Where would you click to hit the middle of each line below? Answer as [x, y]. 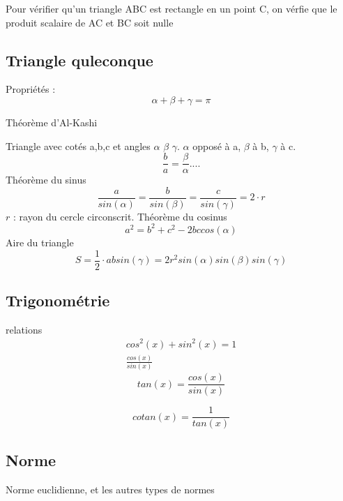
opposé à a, [217, 145]
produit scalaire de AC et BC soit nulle [90, 22]
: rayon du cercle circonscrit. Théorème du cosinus [120, 216]
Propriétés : [31, 89]
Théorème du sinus [46, 180]
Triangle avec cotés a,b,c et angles [78, 145]
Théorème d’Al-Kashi [52, 122]
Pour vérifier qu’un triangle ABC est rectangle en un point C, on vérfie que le [171, 8]
